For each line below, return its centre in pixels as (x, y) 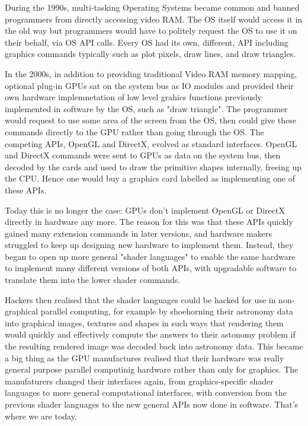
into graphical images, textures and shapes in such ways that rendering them (144, 322)
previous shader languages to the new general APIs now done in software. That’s (152, 404)
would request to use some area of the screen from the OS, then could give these (151, 120)
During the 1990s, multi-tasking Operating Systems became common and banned (152, 7)
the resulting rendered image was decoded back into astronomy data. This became (154, 346)
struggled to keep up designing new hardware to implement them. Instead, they (149, 245)
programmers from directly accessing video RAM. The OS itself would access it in (154, 19)
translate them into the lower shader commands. (93, 280)
